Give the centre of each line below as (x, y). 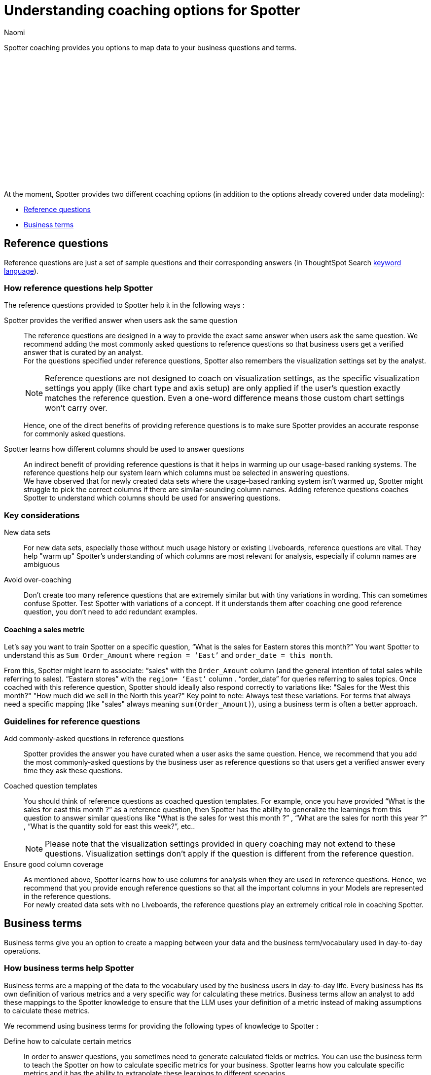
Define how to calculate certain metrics (68, 1041)
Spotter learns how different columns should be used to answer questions (124, 449)
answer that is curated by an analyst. (84, 353)
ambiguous (42, 565)
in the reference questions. (67, 896)
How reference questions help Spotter (78, 288)
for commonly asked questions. (75, 434)
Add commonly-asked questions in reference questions (94, 739)
